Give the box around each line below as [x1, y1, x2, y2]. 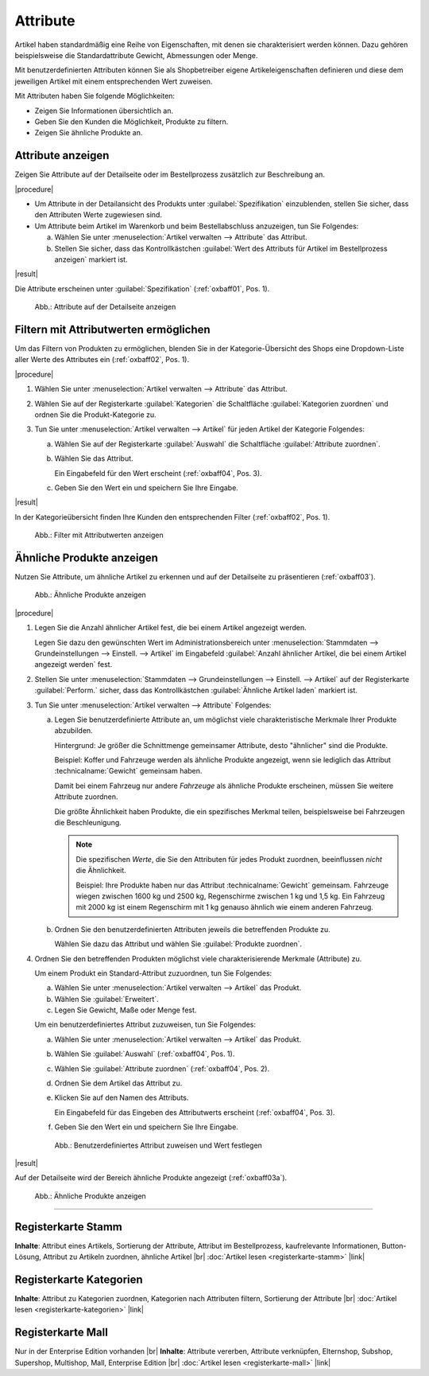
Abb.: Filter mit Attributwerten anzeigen [34, 530, 164, 540]
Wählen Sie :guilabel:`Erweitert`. [54, 994, 159, 1004]
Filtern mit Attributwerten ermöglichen [14, 322, 211, 336]
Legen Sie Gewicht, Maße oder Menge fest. [54, 1005, 197, 1015]
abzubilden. [54, 726, 93, 735]
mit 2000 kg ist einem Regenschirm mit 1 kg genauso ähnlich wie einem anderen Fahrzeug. [75, 902, 373, 912]
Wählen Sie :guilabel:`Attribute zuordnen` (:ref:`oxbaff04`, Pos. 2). [54, 1063, 270, 1074]
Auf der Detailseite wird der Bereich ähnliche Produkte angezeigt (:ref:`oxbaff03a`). [14, 1173, 288, 1183]
